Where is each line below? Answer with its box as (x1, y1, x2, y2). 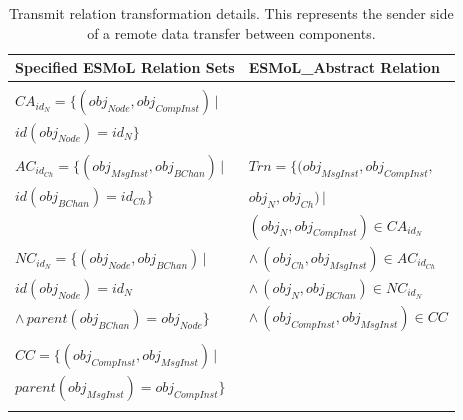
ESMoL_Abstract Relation (248, 57, 440, 78)
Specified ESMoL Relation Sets (15, 57, 235, 78)
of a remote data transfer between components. (87, 22, 376, 43)
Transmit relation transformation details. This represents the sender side (9, 3, 454, 23)
